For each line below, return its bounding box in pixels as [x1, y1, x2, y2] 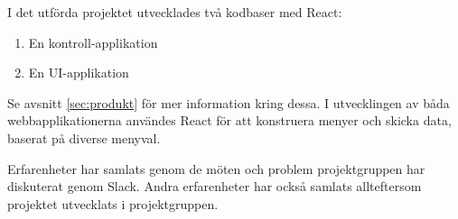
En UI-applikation [28, 63, 129, 82]
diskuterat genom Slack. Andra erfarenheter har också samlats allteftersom [7, 177, 422, 196]
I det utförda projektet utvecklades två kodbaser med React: [7, 3, 342, 21]
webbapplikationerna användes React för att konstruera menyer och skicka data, [7, 111, 452, 130]
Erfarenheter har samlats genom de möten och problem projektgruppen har [7, 159, 425, 178]
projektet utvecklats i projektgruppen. [7, 194, 219, 213]
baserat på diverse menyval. [7, 128, 161, 147]
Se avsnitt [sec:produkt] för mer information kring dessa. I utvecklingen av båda [7, 93, 450, 112]
